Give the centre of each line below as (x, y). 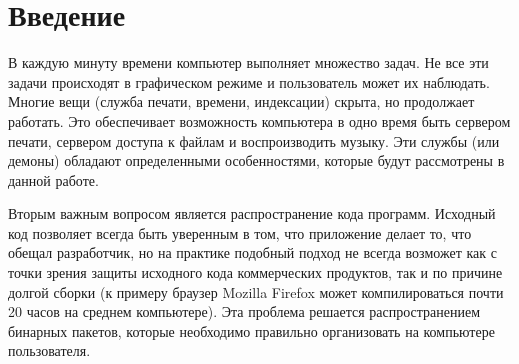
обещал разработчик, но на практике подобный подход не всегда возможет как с (252, 252)
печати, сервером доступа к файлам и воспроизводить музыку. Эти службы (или (254, 140)
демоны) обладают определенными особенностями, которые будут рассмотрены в (256, 160)
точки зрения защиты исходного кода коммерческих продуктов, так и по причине (255, 272)
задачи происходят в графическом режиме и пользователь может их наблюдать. (249, 81)
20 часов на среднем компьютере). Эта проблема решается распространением (244, 311)
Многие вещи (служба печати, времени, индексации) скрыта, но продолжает (241, 101)
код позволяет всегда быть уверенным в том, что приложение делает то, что (240, 232)
